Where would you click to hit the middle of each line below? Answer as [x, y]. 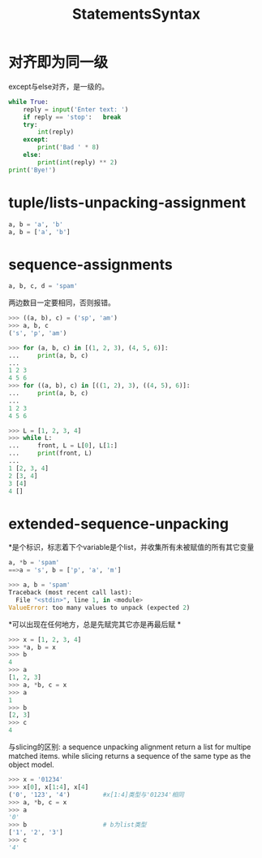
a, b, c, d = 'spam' [43, 286]
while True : [28, 102]
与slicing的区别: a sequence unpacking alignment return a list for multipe [130, 747]
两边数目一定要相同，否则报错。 [62, 303]
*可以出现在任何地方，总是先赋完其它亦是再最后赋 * [94, 624]
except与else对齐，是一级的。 [59, 86]
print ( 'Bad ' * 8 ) [69, 147]
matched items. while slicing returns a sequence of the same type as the [130, 756]
